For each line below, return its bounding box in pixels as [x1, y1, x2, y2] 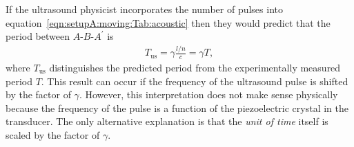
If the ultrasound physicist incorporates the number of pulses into [6, 2, 283, 16]
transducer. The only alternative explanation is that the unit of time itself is [6, 114, 328, 128]
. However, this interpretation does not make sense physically [79, 87, 338, 102]
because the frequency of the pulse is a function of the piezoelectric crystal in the [6, 100, 349, 115]
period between [6, 29, 70, 43]
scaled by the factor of [6, 127, 100, 142]
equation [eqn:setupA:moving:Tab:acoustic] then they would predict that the [6, 15, 331, 30]
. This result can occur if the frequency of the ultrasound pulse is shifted [41, 73, 348, 88]
